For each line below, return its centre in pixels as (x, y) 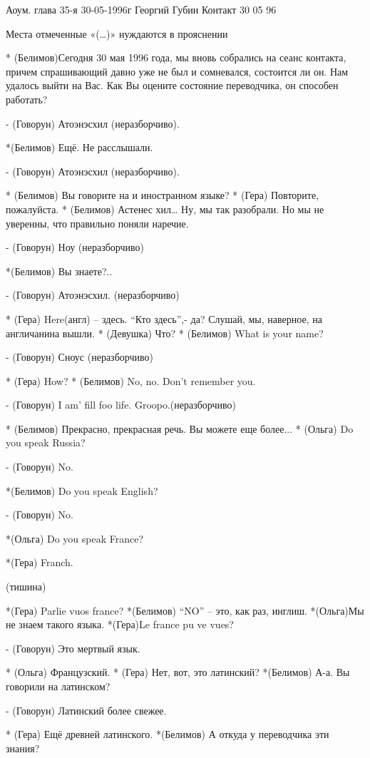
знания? (23, 748)
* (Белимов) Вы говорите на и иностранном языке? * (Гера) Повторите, (163, 195)
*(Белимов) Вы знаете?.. (59, 271)
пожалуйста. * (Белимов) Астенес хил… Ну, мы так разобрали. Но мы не (165, 209)
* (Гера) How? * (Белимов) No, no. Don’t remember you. (131, 380)
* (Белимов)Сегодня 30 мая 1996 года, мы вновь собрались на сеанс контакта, (176, 57)
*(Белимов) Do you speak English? (82, 490)
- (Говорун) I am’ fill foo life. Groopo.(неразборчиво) (121, 405)
